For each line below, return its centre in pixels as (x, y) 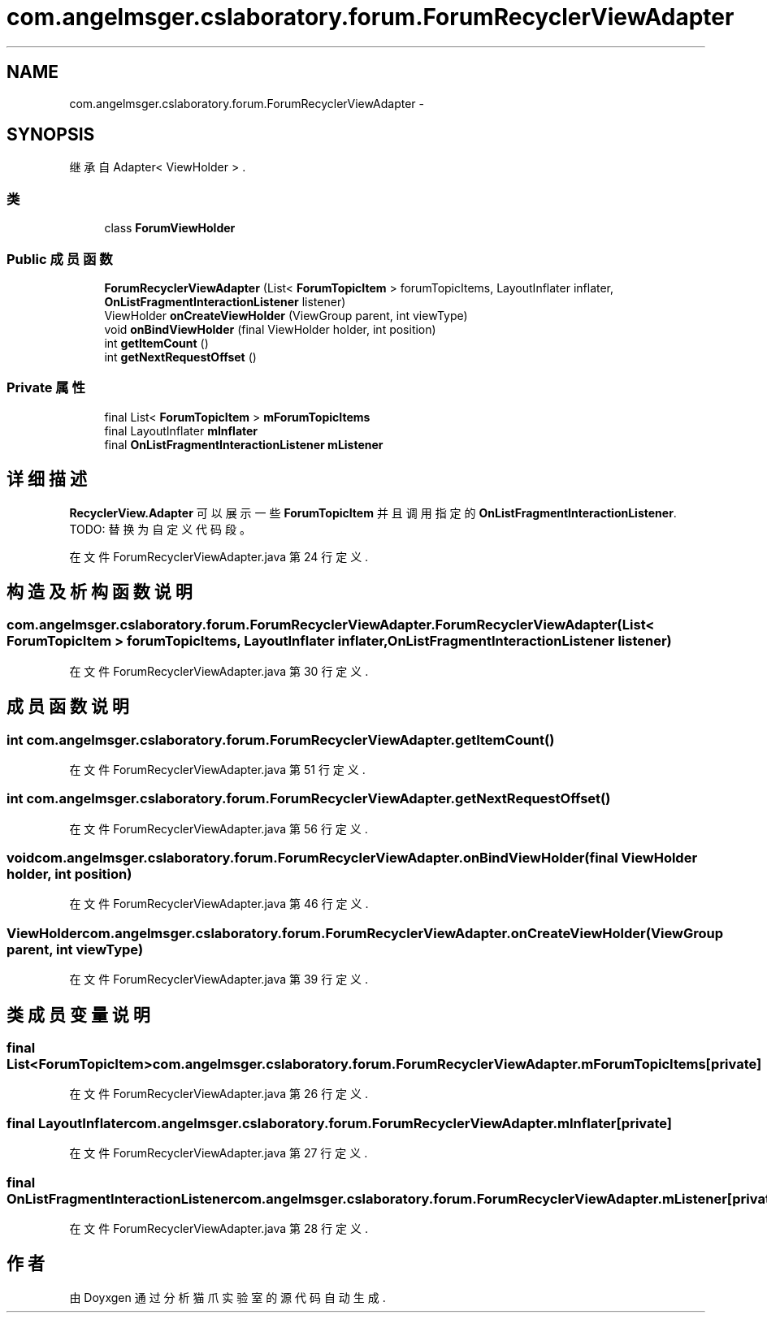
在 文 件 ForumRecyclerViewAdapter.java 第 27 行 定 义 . (219, 1153)
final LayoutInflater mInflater (181, 430)
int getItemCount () (156, 343)
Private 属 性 (46, 388)
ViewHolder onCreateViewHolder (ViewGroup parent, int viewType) (286, 315)
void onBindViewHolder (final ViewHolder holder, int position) (270, 329)
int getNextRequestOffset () (180, 357)
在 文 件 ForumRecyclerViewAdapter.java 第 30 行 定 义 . (219, 671)
